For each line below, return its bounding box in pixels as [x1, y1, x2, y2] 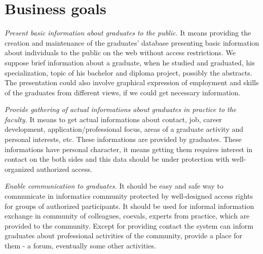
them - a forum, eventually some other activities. [5, 240, 156, 250]
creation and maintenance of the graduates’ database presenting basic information [5, 37, 259, 48]
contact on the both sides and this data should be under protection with [5, 154, 230, 164]
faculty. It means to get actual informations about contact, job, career [5, 114, 222, 124]
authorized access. [36, 163, 92, 174]
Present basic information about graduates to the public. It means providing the [5, 27, 251, 38]
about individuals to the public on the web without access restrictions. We [5, 47, 236, 58]
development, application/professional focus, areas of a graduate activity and [5, 124, 244, 134]
